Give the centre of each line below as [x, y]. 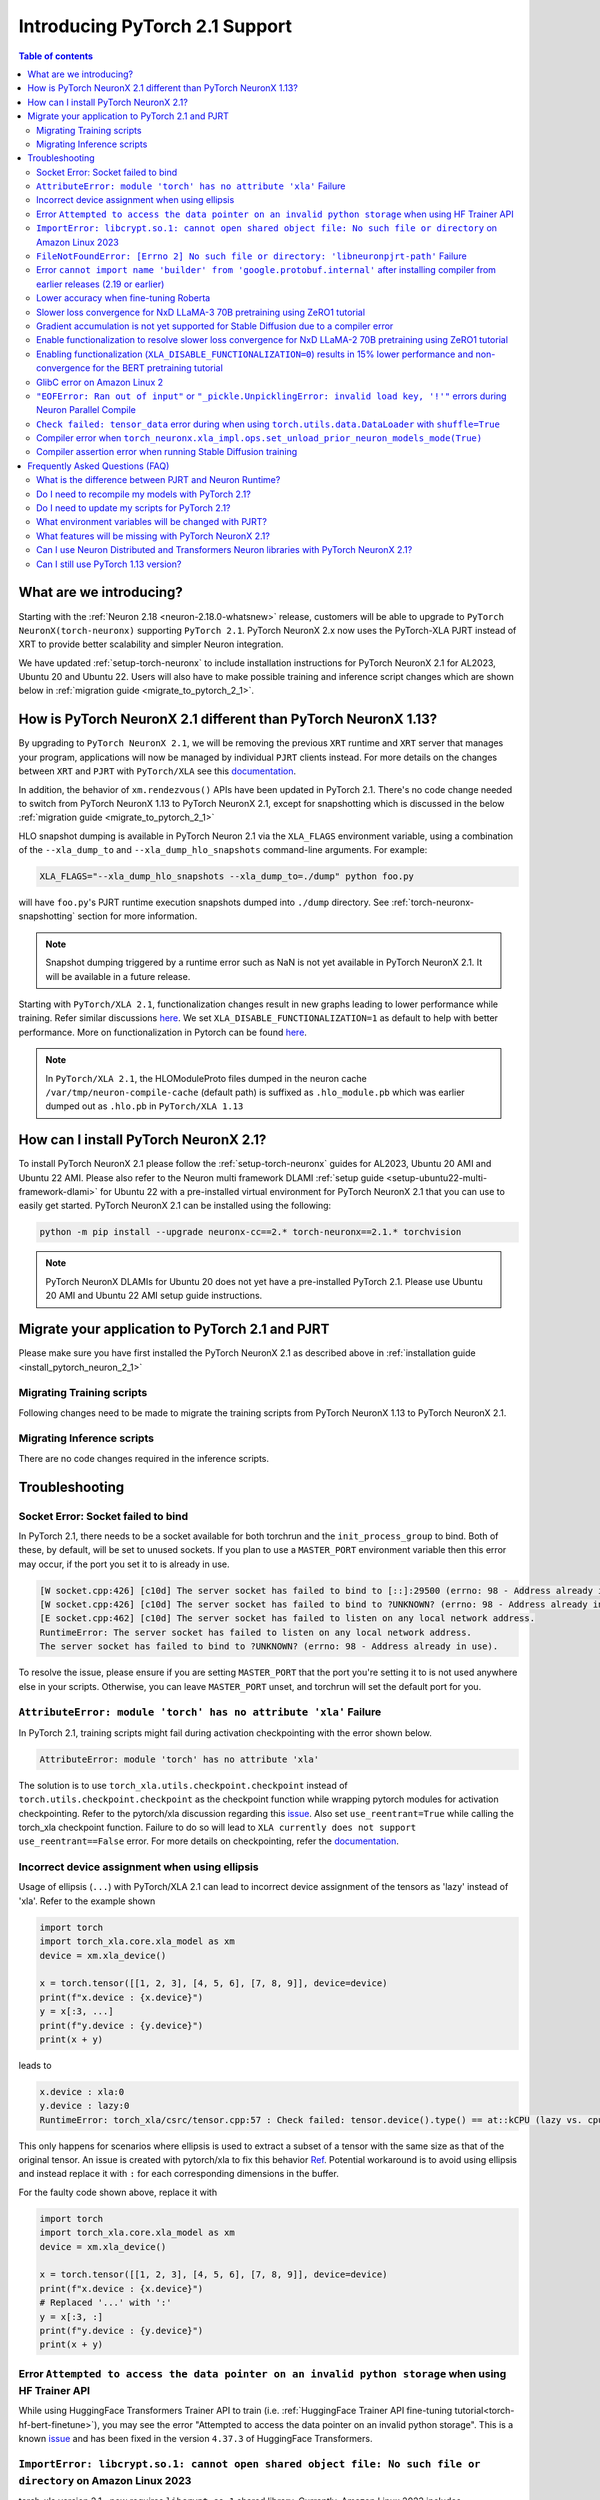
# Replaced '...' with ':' [105, 2303]
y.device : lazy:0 [84, 2106]
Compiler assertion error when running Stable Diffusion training [167, 452]
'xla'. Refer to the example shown [87, 1901]
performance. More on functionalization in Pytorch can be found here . [162, 1032]
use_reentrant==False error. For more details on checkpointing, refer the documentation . [209, 1841]
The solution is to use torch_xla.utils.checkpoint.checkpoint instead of [183, 1785]
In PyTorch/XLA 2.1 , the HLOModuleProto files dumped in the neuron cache [206, 1078]
